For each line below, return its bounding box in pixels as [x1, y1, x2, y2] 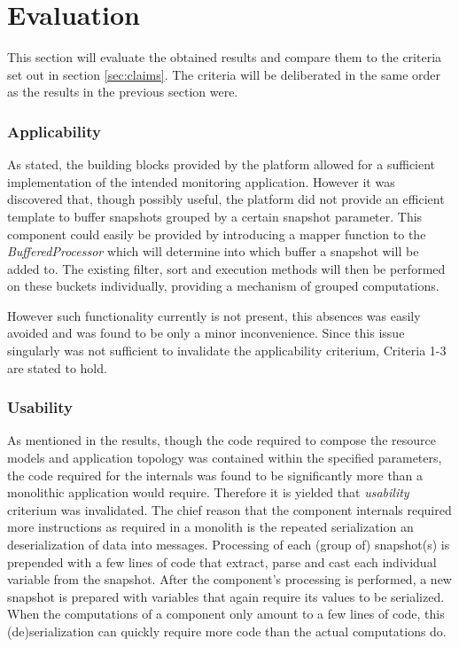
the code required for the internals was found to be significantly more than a [7, 465, 424, 484]
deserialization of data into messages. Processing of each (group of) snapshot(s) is [7, 535, 450, 554]
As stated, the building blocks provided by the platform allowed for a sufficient [7, 155, 436, 174]
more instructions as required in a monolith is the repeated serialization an [7, 518, 414, 536]
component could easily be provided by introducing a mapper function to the [7, 224, 426, 243]
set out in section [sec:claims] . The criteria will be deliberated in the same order [7, 65, 440, 83]
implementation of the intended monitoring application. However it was [7, 172, 395, 191]
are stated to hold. [7, 358, 107, 377]
